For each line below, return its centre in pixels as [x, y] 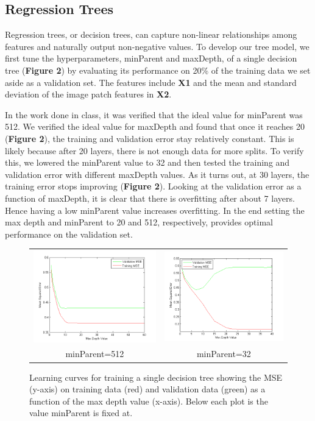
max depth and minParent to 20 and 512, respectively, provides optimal [139, 222]
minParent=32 [224, 354]
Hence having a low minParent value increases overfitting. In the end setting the [155, 210]
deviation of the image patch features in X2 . [88, 94]
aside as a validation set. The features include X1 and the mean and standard [151, 82]
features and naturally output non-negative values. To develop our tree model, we [157, 46]
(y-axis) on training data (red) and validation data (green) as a [147, 389]
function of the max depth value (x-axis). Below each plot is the [149, 401]
